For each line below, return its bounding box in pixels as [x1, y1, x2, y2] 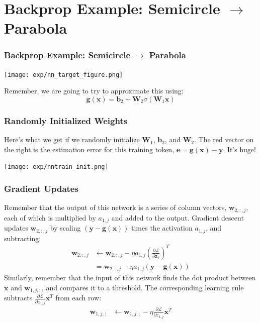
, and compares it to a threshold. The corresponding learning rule [41, 282, 244, 292]
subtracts [4, 292, 33, 303]
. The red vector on [194, 134, 254, 145]
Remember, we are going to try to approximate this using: [4, 85, 184, 96]
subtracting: [4, 233, 41, 243]
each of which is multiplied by [4, 212, 96, 223]
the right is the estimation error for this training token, [4, 144, 175, 154]
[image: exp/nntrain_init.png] [4, 163, 109, 171]
